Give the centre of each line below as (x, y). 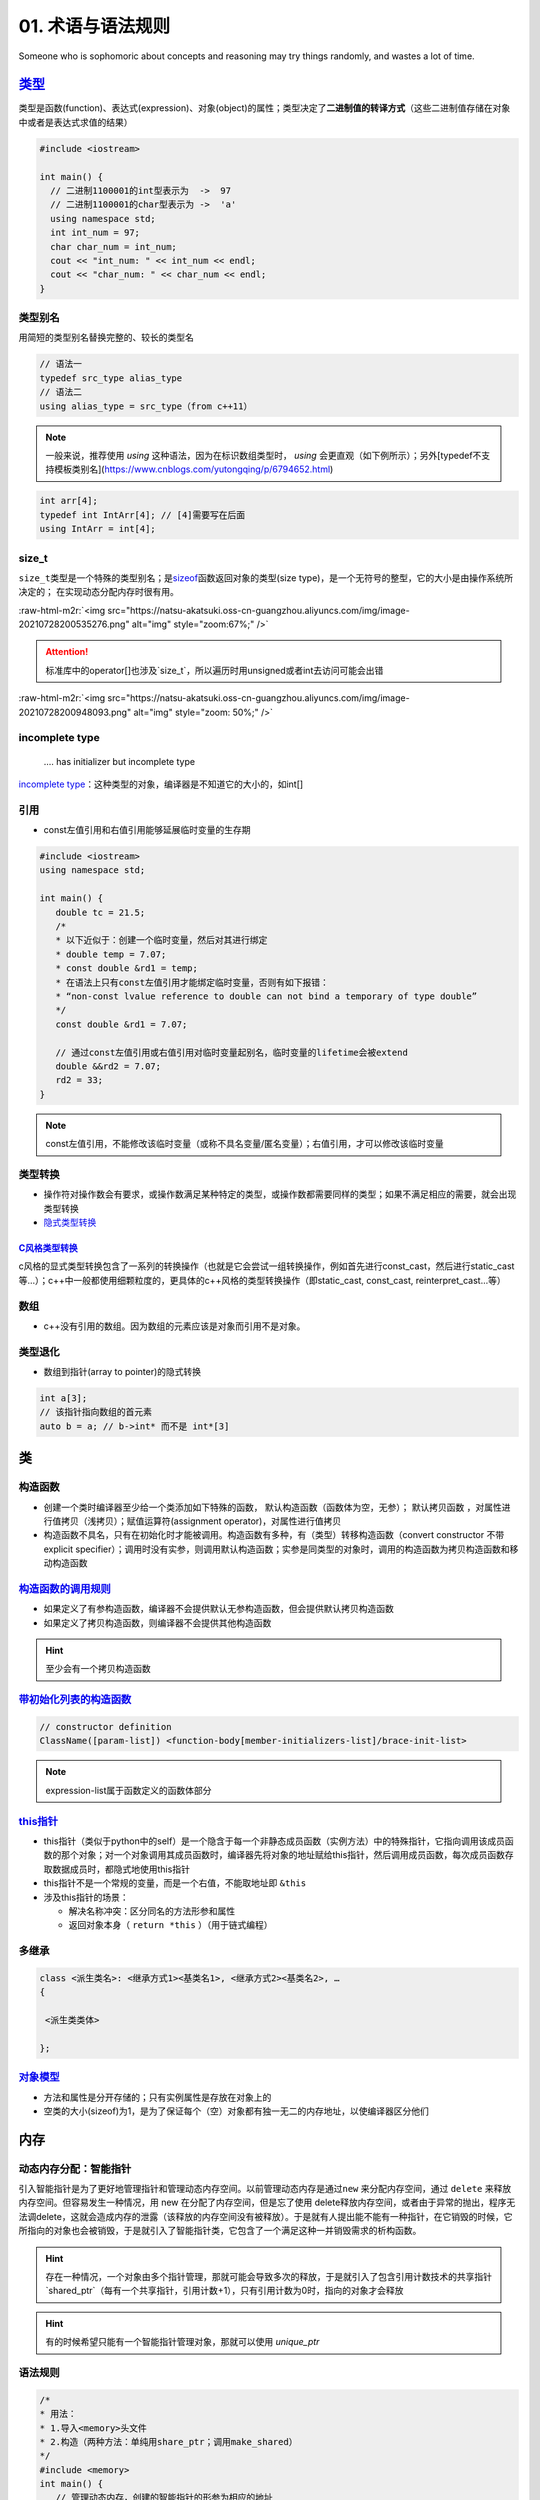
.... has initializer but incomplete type (119, 761)
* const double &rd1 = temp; (127, 968)
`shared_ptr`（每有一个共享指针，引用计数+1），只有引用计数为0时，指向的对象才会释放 (224, 2291)
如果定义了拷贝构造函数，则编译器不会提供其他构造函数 (157, 1622)
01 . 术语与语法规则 (94, 26)
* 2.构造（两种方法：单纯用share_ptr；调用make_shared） (168, 2441)
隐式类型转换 (70, 1222)
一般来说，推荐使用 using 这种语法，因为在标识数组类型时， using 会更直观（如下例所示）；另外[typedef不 (263, 455)
